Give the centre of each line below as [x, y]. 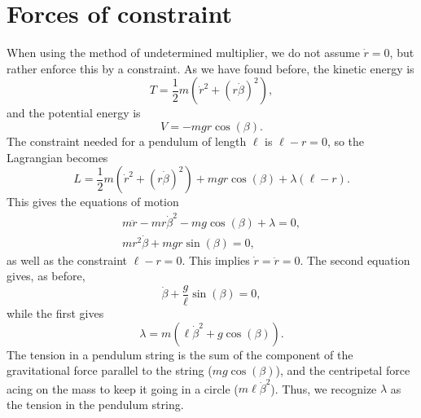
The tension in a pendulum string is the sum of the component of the [180, 354]
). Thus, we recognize [324, 388]
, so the [346, 141]
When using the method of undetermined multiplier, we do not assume [183, 53]
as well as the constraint [67, 260]
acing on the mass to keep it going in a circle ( [123, 388]
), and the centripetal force [343, 370]
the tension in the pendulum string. [95, 405]
